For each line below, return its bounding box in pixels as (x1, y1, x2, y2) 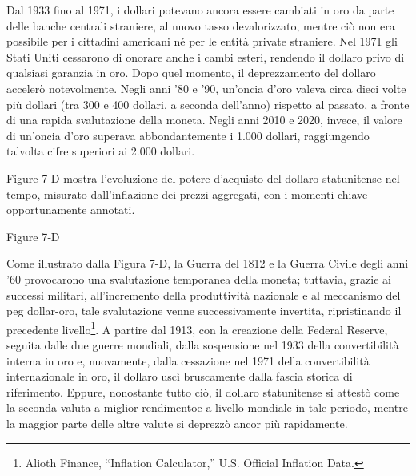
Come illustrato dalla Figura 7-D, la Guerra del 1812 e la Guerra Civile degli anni (6, 255, 409, 272)
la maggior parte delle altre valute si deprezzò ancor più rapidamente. (6, 414, 348, 431)
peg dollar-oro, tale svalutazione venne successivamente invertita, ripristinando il (6, 302, 402, 319)
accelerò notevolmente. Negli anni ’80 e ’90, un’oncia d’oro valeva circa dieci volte (6, 79, 406, 96)
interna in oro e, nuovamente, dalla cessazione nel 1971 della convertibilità (6, 352, 370, 369)
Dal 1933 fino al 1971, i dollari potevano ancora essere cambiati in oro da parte (6, 2, 394, 18)
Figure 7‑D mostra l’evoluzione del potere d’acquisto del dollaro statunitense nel (6, 169, 400, 186)
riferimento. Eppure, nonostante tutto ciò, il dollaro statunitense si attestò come (6, 383, 400, 400)
